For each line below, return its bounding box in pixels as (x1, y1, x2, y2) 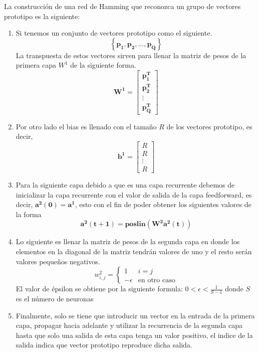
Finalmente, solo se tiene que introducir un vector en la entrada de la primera (16, 310, 255, 320)
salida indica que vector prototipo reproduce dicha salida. (16, 339, 192, 350)
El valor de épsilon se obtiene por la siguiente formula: (16, 283, 183, 294)
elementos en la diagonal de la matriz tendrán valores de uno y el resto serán (16, 246, 252, 256)
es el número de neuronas (16, 293, 94, 304)
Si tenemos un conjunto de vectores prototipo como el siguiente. (16, 28, 212, 38)
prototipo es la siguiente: (4, 11, 80, 21)
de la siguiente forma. (70, 60, 136, 70)
